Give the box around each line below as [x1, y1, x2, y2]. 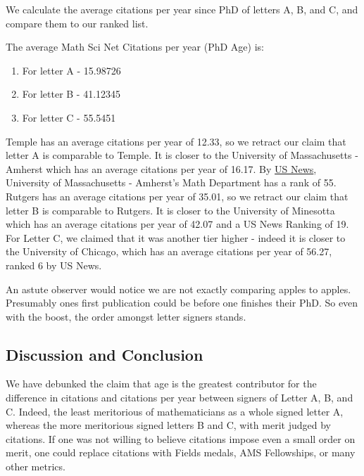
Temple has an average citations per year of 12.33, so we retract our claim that [6, 134, 346, 148]
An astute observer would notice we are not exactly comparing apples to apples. [6, 281, 351, 296]
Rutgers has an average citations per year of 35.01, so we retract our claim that [6, 188, 349, 203]
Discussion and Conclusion [6, 343, 203, 365]
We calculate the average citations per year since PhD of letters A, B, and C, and [6, 2, 358, 16]
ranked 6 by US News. [6, 257, 102, 272]
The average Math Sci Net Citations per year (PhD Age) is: [6, 39, 264, 54]
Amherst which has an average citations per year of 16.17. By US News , [6, 161, 317, 176]
